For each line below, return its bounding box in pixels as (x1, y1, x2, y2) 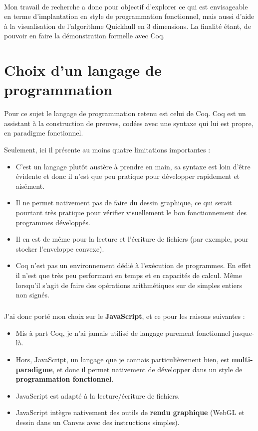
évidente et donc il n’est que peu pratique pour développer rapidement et (15, 171, 240, 181)
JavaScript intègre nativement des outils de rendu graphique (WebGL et (15, 407, 245, 418)
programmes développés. (15, 217, 90, 227)
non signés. (15, 289, 49, 300)
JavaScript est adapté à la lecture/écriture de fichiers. (15, 390, 180, 401)
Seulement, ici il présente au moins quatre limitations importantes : (4, 144, 211, 155)
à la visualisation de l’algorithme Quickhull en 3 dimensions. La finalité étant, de (4, 20, 251, 31)
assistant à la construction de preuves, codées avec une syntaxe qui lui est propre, (4, 118, 254, 128)
